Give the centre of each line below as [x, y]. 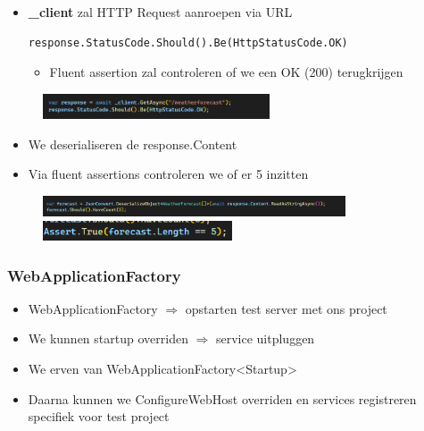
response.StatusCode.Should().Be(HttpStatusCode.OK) [188, 42]
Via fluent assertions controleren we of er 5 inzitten [168, 174]
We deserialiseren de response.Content [133, 144]
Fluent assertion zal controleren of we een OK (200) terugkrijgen [226, 72]
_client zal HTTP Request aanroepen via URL [160, 12]
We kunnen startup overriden [108, 338]
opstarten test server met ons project [286, 308]
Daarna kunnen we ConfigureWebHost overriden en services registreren [222, 398]
